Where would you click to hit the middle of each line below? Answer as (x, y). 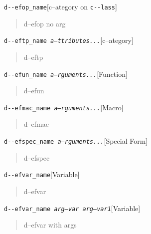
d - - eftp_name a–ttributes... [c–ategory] (69, 40)
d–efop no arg (45, 23)
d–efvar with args (50, 225)
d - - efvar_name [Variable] (42, 174)
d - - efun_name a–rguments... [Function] (66, 74)
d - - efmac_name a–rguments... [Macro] (64, 107)
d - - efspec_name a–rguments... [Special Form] (76, 141)
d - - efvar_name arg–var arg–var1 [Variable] (72, 208)
